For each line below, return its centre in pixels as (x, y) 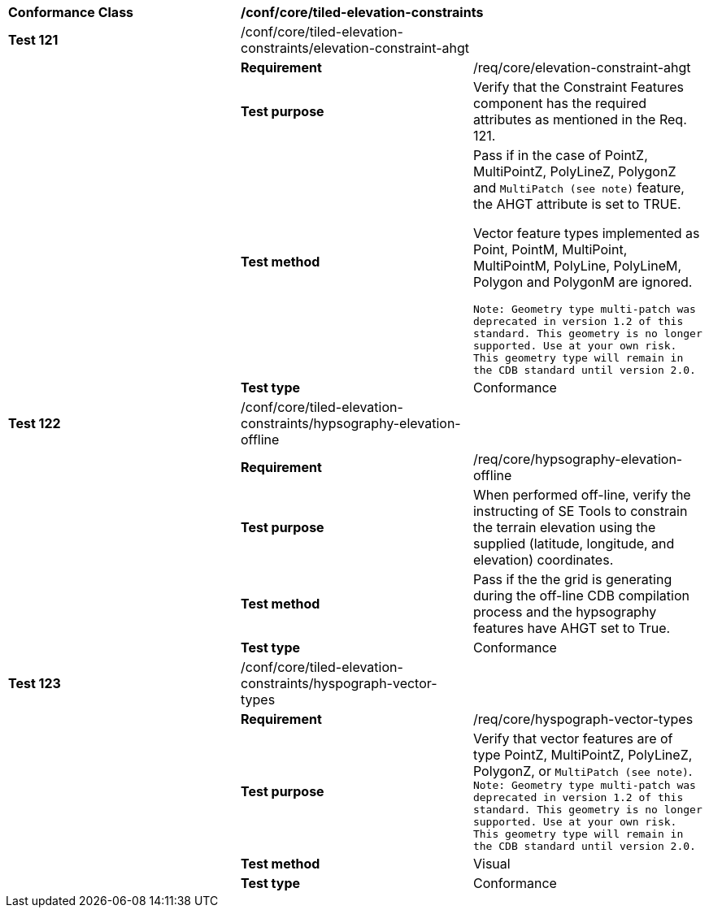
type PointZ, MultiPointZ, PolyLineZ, (583, 755)
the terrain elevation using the (564, 527)
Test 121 (33, 40)
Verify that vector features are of (573, 739)
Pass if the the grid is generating (572, 579)
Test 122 (35, 423)
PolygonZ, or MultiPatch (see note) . (583, 771)
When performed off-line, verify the (582, 495)
